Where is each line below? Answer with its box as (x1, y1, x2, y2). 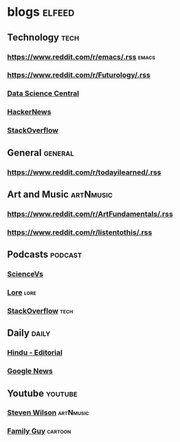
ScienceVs (7, 269, 43, 279)
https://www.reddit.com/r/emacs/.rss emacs (7, 52, 156, 62)
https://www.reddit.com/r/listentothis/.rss (7, 227, 153, 237)
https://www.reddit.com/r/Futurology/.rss (7, 70, 151, 80)
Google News (7, 367, 53, 376)
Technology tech (7, 32, 80, 43)
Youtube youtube (7, 387, 78, 399)
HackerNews (7, 107, 52, 117)
